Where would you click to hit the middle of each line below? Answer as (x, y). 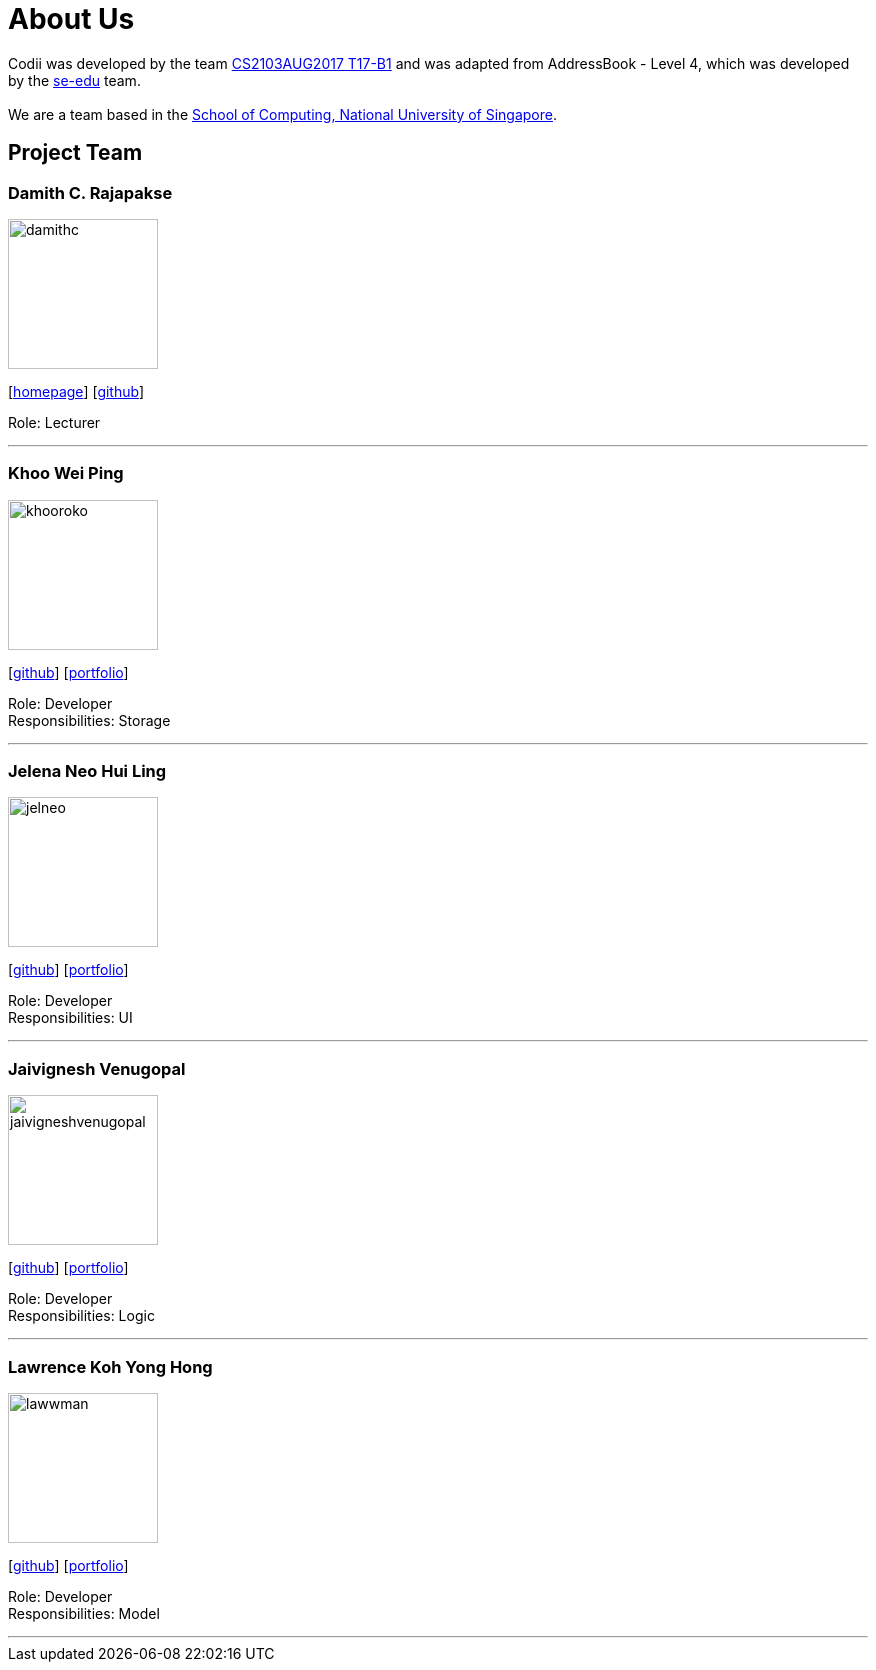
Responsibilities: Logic (81, 1316)
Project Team (75, 153)
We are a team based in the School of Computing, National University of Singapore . (283, 114)
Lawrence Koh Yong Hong (110, 1366)
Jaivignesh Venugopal (97, 1068)
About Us (71, 19)
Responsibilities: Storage (89, 720)
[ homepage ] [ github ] (76, 391)
